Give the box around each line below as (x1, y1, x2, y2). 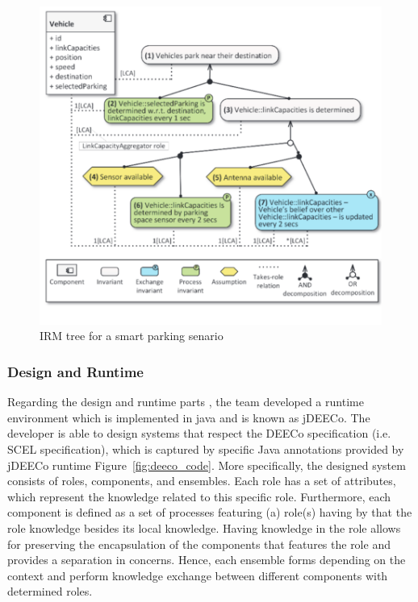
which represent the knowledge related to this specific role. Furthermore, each (7, 488, 391, 504)
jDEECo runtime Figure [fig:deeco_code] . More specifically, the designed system (7, 456, 406, 473)
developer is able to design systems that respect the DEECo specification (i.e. (7, 425, 391, 442)
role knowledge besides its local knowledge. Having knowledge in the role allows (7, 519, 401, 536)
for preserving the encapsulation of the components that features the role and (7, 535, 391, 552)
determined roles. (7, 583, 93, 600)
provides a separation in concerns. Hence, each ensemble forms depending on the (7, 551, 406, 568)
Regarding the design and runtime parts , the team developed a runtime (7, 393, 364, 410)
